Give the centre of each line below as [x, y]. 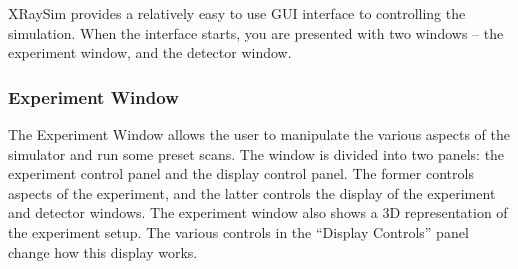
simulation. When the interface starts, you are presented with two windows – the [256, 32]
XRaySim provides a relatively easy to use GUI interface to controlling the [237, 13]
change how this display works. [103, 251]
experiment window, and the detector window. [150, 52]
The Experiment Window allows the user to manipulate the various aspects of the [259, 134]
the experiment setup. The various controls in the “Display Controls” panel [238, 231]
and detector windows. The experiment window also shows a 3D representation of [258, 212]
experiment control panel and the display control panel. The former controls [241, 173]
